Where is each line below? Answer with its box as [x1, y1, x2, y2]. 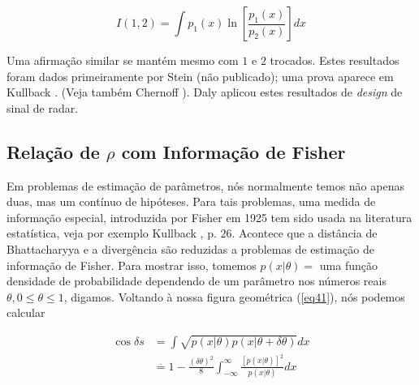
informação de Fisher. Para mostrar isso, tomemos [6, 256, 257, 273]
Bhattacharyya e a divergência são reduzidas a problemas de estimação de [6, 240, 374, 257]
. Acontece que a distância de [231, 225, 378, 242]
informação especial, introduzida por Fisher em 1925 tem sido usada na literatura [6, 208, 413, 225]
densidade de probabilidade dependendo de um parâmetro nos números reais [6, 272, 387, 289]
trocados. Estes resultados [270, 52, 400, 68]
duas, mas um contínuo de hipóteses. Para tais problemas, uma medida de [6, 193, 376, 210]
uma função [319, 256, 378, 273]
